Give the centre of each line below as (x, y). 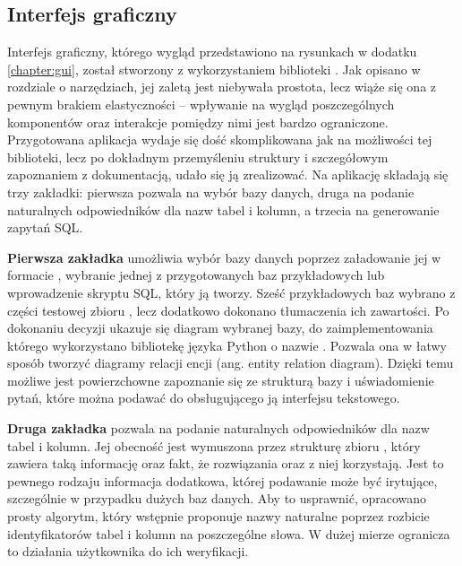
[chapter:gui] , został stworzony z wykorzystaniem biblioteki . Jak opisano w (214, 69)
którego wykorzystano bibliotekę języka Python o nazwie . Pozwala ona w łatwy (227, 345)
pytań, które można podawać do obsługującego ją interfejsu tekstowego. (204, 398)
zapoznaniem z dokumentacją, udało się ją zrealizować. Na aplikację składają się (228, 174)
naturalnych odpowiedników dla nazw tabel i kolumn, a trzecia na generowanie (223, 209)
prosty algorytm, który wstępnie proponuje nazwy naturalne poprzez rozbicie (218, 516)
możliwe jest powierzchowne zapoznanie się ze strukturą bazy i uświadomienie (221, 380)
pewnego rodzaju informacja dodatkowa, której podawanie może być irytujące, (222, 480)
